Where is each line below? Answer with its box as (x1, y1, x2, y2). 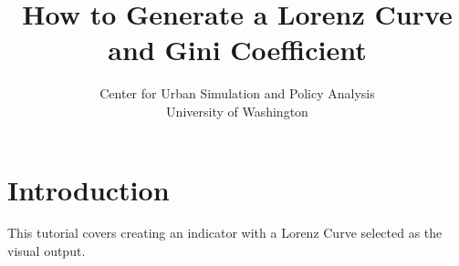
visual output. (7, 241, 86, 261)
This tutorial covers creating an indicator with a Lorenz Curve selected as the (7, 223, 443, 242)
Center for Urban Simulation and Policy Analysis (99, 84, 375, 103)
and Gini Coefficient (108, 31, 367, 68)
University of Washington (166, 101, 308, 120)
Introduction (7, 170, 170, 208)
